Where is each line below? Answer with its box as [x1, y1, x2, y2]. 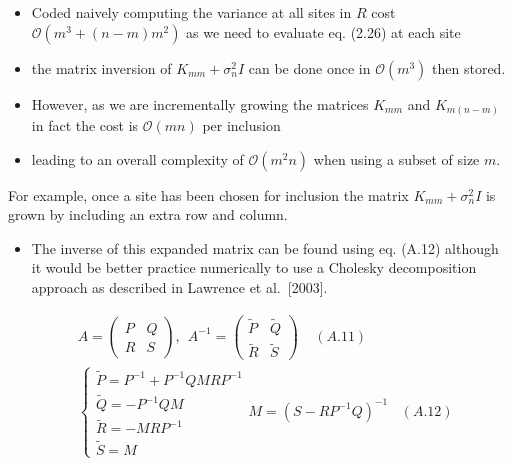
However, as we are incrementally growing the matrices [31, 93, 369, 114]
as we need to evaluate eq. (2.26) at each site [186, 21, 461, 42]
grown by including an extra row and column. [8, 204, 288, 225]
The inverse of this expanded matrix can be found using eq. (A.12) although [31, 237, 499, 258]
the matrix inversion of [31, 57, 172, 78]
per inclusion [202, 115, 281, 136]
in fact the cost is [31, 115, 139, 136]
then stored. [432, 57, 506, 78]
